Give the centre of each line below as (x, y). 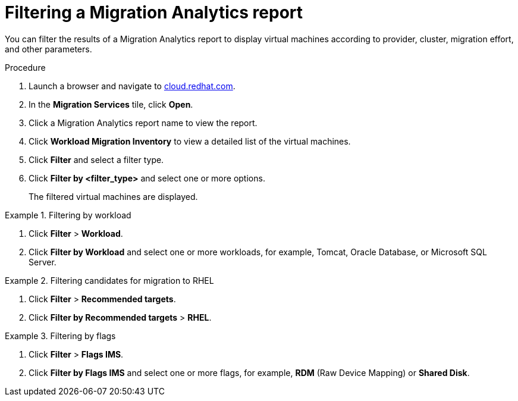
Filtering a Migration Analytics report (154, 12)
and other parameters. (48, 49)
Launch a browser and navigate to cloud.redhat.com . (132, 86)
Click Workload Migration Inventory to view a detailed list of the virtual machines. (190, 141)
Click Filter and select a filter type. (96, 159)
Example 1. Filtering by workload (68, 215)
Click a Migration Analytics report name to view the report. (143, 123)
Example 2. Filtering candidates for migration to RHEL (109, 280)
